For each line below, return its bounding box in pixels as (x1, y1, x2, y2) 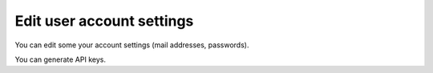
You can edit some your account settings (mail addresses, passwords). (14, 40, 249, 50)
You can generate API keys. (14, 55, 106, 64)
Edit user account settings (14, 12, 194, 30)
